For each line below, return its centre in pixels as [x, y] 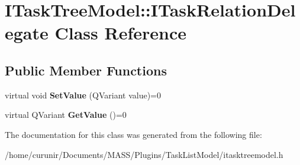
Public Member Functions [86, 70]
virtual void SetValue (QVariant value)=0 [83, 95]
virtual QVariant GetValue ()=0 [66, 115]
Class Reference [120, 33]
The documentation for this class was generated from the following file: [133, 134]
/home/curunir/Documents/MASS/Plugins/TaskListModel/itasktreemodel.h [144, 154]
